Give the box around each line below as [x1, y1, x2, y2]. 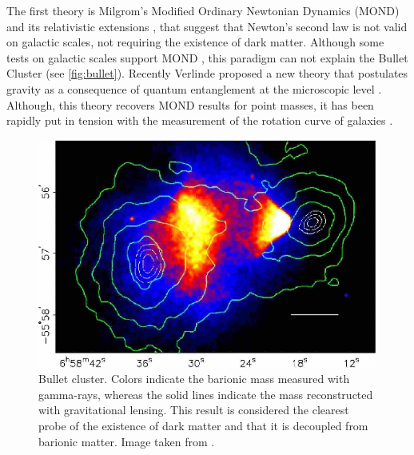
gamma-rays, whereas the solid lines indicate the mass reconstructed [38, 385, 373, 402]
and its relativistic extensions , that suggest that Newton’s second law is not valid [6, 18, 408, 34]
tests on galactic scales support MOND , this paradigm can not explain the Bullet [6, 49, 408, 66]
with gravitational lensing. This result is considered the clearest [38, 401, 349, 418]
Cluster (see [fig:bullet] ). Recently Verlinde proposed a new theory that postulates [6, 65, 408, 82]
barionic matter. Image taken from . [38, 433, 215, 449]
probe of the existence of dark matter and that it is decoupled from [38, 417, 368, 434]
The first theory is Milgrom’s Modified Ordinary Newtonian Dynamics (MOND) [6, 2, 400, 18]
